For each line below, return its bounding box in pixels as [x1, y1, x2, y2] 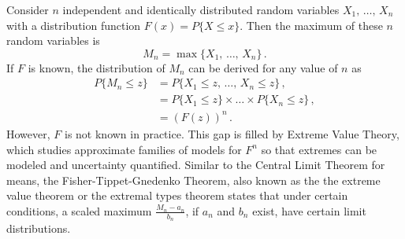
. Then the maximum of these [240, 17, 383, 33]
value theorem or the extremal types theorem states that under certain [6, 187, 348, 204]
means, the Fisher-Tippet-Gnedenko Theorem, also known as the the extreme [6, 171, 381, 188]
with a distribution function [6, 17, 141, 33]
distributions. [6, 220, 71, 237]
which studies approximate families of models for [6, 141, 242, 157]
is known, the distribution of [28, 59, 165, 75]
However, [6, 125, 50, 142]
